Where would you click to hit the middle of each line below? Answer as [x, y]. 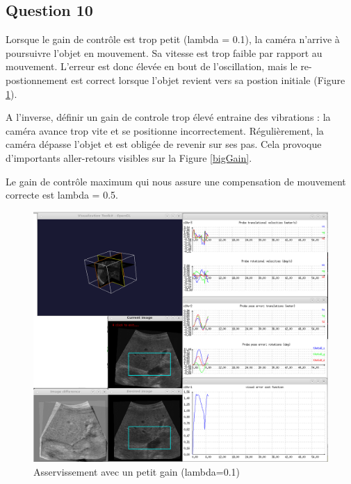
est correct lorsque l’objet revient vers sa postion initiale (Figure [208, 80]
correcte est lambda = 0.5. [62, 195]
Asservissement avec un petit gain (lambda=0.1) [137, 471]
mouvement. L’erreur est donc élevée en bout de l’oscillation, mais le [152, 66]
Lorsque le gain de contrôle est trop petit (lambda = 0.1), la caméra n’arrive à [173, 39]
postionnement [37, 80]
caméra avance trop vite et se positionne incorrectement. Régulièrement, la [165, 130]
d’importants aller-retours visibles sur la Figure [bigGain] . [129, 157]
